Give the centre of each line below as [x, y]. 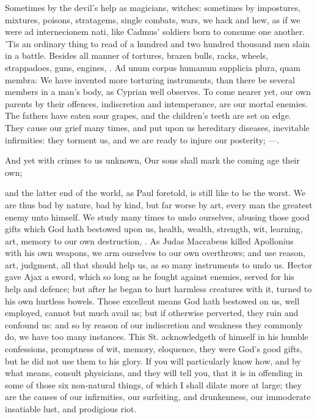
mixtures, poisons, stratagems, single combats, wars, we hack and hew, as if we [153, 19]
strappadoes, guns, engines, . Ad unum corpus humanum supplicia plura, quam [153, 67]
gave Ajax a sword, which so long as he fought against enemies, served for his [150, 277]
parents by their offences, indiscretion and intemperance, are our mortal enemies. [157, 103]
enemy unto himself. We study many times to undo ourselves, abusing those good [157, 217]
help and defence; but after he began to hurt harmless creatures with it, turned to [158, 289]
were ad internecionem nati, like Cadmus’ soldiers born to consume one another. [155, 32]
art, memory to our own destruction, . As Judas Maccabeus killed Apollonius [149, 240]
